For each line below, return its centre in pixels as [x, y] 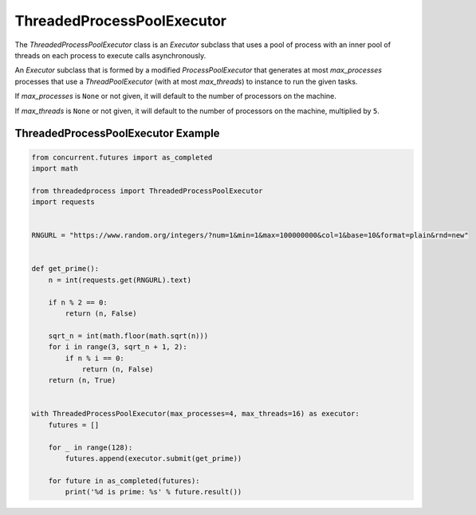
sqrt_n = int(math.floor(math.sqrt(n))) [128, 336]
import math [55, 168]
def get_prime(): [65, 269]
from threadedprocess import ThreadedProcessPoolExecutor [147, 191]
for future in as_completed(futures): [124, 481]
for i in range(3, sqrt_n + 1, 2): [118, 347]
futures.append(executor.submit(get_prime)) [153, 459]
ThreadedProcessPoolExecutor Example [117, 134]
